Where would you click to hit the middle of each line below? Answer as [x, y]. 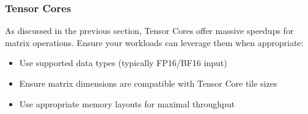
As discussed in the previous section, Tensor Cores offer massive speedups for [149, 31]
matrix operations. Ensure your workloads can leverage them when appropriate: [154, 42]
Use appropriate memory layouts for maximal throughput [127, 103]
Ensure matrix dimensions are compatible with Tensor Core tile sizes [148, 83]
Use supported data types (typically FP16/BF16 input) [123, 63]
